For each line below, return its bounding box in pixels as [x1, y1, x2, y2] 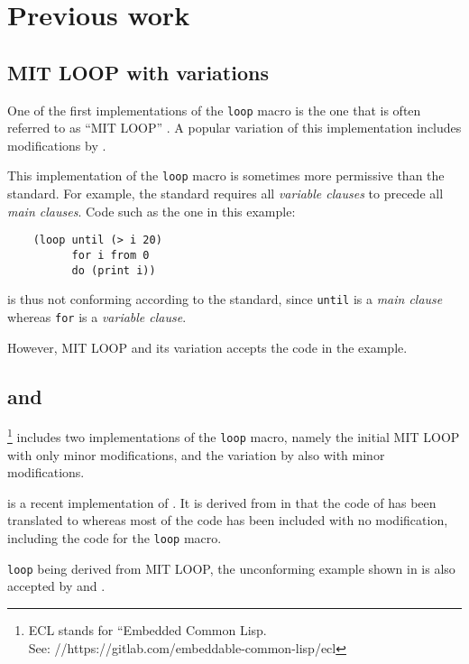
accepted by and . [7, 576, 106, 595]
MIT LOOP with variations [7, 58, 269, 86]
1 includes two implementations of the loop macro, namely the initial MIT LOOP [7, 425, 460, 446]
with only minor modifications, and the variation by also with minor [7, 445, 385, 464]
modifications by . [7, 135, 106, 154]
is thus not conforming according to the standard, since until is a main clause [7, 290, 443, 309]
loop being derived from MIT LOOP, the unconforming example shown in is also [7, 558, 455, 577]
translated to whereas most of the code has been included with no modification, [7, 511, 448, 530]
